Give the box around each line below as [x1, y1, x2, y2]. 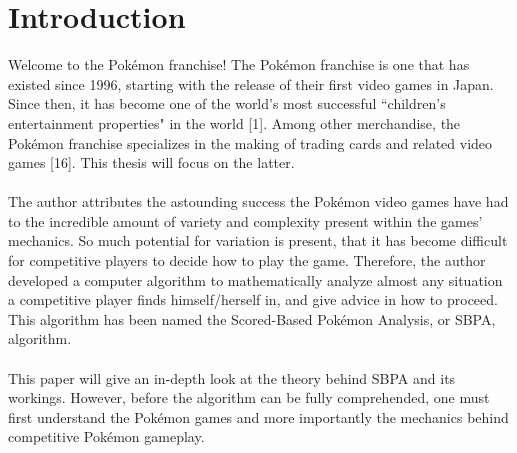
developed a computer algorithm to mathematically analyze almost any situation [8, 269, 503, 290]
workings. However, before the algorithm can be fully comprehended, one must [8, 387, 490, 408]
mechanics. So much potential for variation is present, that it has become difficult [8, 230, 508, 251]
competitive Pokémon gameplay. [8, 426, 205, 447]
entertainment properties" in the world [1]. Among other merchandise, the [8, 112, 461, 133]
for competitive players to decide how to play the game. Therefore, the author [8, 250, 486, 271]
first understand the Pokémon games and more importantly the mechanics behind [8, 406, 509, 427]
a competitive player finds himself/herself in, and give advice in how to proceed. [8, 289, 498, 310]
